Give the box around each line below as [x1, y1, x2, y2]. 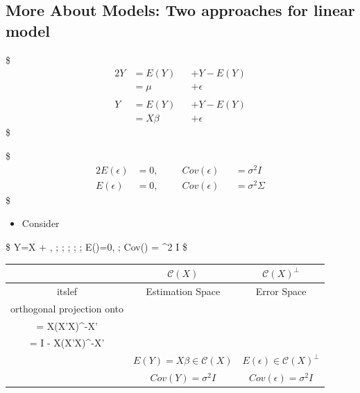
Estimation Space [146, 283, 221, 298]
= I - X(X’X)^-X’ [29, 335, 105, 350]
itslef [56, 283, 78, 298]
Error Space [255, 283, 307, 298]
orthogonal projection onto [10, 301, 124, 315]
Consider [22, 216, 60, 231]
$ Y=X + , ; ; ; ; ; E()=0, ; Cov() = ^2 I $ [6, 239, 187, 253]
